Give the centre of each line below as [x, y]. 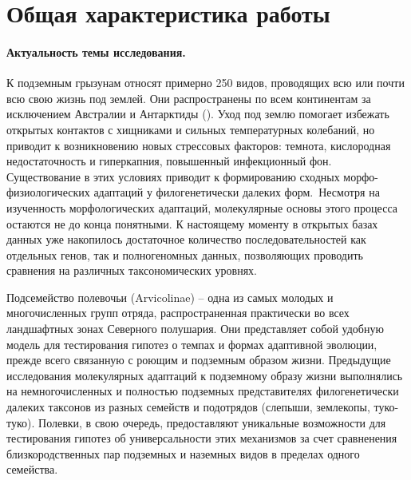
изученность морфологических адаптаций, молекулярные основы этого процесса [202, 207]
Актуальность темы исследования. [96, 52]
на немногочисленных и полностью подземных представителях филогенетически [203, 391]
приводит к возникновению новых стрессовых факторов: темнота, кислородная [199, 145]
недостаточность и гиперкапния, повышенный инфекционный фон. [169, 161]
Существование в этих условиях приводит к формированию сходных [173, 176]
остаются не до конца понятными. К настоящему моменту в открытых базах [192, 223]
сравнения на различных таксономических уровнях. [132, 270]
